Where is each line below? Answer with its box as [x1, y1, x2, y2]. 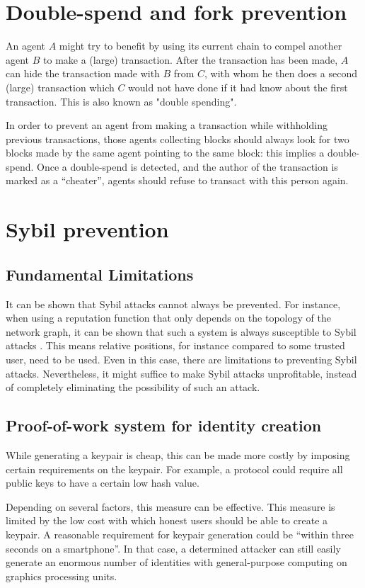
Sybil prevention [6, 215, 169, 244]
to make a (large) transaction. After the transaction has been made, [43, 52, 338, 67]
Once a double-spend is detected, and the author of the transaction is [37, 159, 338, 174]
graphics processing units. [6, 568, 117, 583]
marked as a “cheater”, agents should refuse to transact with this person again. [6, 173, 349, 188]
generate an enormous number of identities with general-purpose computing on [6, 555, 347, 570]
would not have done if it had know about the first [128, 79, 348, 94]
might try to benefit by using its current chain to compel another [59, 38, 342, 53]
